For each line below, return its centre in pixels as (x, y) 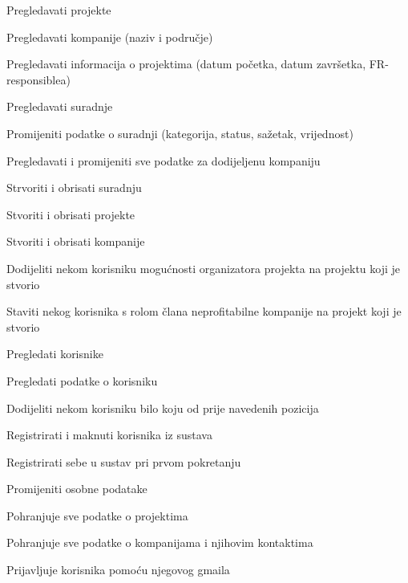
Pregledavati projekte (59, 10)
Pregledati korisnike (55, 354)
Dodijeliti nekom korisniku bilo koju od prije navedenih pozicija (163, 408)
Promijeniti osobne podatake (77, 489)
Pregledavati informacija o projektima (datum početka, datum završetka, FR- (198, 64)
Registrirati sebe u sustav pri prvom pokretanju (124, 461)
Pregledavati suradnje (60, 106)
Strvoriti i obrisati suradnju (74, 188)
